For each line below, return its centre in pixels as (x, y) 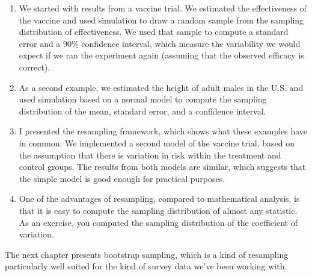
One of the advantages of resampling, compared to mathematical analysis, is (159, 199)
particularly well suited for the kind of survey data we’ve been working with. (146, 266)
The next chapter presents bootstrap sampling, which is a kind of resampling (147, 254)
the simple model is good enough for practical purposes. (122, 178)
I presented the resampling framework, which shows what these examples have (163, 131)
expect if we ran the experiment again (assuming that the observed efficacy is (161, 55)
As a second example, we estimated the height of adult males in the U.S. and (161, 87)
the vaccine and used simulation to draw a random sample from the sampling (161, 20)
